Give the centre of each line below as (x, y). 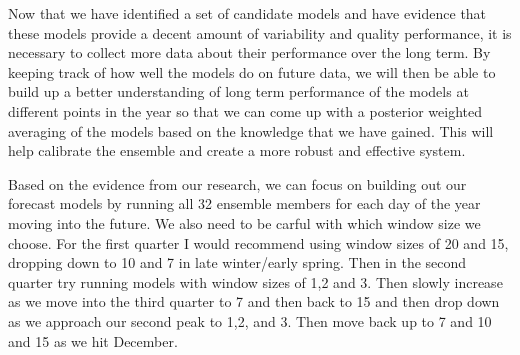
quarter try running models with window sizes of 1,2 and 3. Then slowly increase (255, 281)
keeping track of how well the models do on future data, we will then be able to (252, 71)
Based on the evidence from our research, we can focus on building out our (237, 183)
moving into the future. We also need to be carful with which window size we (244, 222)
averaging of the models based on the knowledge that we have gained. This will (251, 130)
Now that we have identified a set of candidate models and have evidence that (247, 13)
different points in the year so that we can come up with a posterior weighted (245, 110)
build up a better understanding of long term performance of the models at (238, 91)
